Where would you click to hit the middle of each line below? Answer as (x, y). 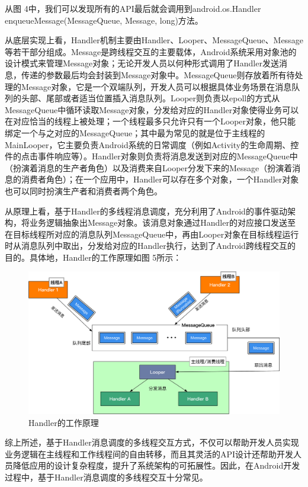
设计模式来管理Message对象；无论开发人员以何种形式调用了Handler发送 (142, 63)
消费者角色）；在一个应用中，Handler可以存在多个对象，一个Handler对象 (160, 179)
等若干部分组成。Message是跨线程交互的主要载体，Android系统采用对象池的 (151, 51)
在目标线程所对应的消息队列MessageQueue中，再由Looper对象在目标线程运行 (152, 234)
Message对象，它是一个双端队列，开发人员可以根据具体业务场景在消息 (156, 86)
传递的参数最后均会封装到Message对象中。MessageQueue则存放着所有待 (158, 74)
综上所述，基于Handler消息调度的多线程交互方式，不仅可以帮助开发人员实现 (152, 442)
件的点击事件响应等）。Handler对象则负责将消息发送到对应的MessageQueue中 (151, 156)
